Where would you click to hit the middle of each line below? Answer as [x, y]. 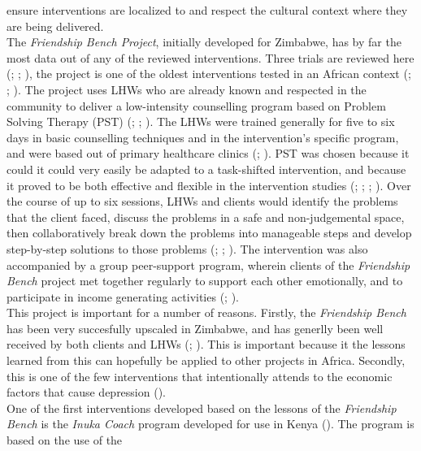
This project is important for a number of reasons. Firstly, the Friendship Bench [206, 312]
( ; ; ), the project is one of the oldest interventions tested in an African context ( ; [209, 74]
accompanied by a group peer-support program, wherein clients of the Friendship [208, 265]
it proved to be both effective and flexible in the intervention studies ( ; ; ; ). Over [209, 185]
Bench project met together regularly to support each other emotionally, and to [205, 281]
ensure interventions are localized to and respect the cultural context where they [207, 10]
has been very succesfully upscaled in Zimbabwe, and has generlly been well [195, 328]
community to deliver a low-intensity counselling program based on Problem [196, 105]
